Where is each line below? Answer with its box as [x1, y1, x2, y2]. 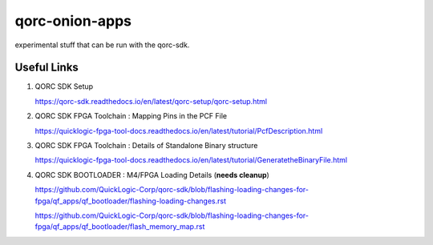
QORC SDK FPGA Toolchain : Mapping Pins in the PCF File [34, 111, 228, 121]
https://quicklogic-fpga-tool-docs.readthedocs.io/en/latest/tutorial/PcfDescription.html [34, 126, 323, 135]
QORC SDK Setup [34, 82, 94, 91]
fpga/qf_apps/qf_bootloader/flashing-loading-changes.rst [34, 196, 226, 206]
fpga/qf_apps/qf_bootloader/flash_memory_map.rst [34, 222, 205, 231]
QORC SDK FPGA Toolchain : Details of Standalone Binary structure [34, 141, 258, 151]
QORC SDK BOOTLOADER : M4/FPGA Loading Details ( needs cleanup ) [34, 170, 270, 179]
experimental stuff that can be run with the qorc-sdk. [14, 40, 190, 50]
